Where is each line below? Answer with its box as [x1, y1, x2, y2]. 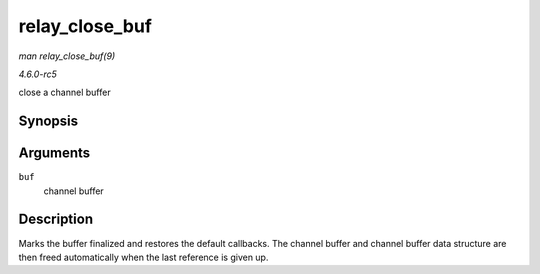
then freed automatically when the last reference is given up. [18, 251, 269, 263]
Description [18, 211, 94, 228]
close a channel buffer [18, 86, 111, 99]
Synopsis [18, 113, 79, 130]
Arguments [18, 145, 91, 162]
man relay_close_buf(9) [18, 50, 116, 62]
